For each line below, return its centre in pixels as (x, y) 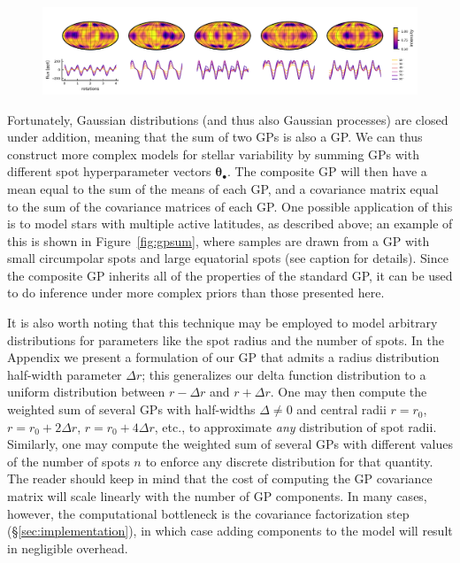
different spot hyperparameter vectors (109, 171)
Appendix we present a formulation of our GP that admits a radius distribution (223, 357)
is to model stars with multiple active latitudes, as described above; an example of (230, 224)
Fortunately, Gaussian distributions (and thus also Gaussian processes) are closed (228, 119)
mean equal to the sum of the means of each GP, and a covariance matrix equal (223, 188)
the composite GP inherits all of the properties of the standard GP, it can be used (230, 275)
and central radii (341, 409)
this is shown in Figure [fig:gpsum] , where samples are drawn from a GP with (218, 240)
